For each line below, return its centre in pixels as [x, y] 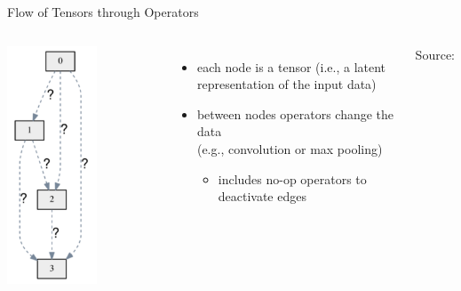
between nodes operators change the [295, 113]
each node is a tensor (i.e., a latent [291, 66]
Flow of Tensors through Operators [103, 12]
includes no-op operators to [292, 178]
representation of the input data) [286, 84]
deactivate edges [262, 196]
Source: [435, 54]
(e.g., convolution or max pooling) [290, 148]
